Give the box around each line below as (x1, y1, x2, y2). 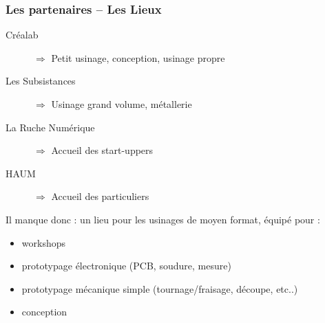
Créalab (6, 27, 39, 42)
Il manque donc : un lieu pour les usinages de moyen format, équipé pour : (6, 212, 320, 226)
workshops (21, 235, 65, 249)
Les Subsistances (6, 74, 76, 88)
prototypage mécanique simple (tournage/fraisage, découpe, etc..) (21, 281, 298, 296)
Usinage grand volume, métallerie (51, 97, 192, 111)
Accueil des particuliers (51, 189, 149, 203)
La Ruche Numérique (6, 120, 95, 134)
